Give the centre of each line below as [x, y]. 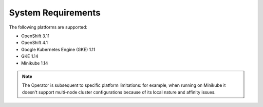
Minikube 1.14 [35, 63]
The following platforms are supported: [48, 27]
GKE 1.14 [30, 56]
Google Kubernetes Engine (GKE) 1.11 [58, 49]
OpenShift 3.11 [35, 36]
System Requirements [55, 13]
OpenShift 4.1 [35, 43]
